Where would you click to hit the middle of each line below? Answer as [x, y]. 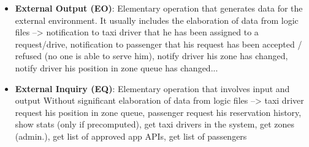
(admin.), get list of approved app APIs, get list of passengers [131, 136]
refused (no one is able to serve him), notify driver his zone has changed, [151, 56]
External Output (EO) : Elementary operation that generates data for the [159, 8]
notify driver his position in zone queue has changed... [116, 67]
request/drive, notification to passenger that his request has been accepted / [158, 44]
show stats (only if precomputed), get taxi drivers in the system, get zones [155, 124]
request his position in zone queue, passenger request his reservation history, [158, 112]
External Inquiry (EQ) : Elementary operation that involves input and [152, 88]
